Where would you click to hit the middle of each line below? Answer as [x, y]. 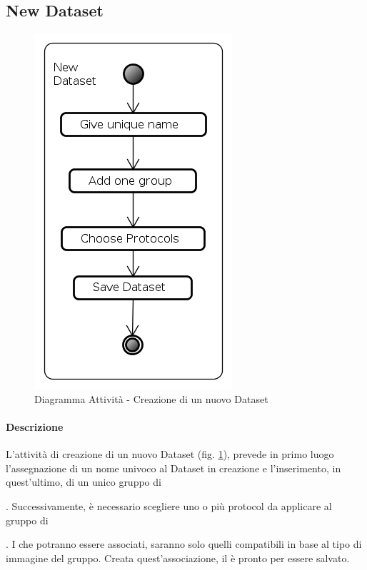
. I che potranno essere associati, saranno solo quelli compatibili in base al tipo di [184, 544]
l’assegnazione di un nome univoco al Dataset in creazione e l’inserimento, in [174, 468]
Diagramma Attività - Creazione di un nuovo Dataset [151, 398]
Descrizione [35, 426]
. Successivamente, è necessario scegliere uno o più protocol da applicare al [169, 505]
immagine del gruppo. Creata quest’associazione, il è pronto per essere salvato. [178, 558]
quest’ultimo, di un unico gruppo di [84, 482]
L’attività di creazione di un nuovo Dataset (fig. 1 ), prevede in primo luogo [170, 454]
